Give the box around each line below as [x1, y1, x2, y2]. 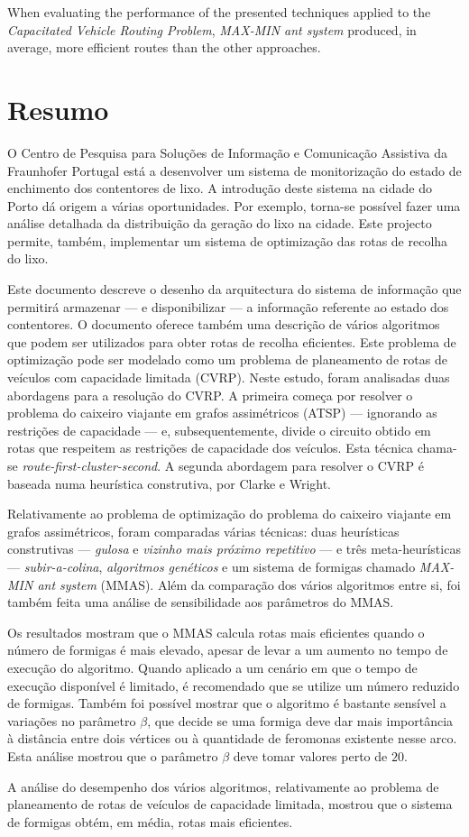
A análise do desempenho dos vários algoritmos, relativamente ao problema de [7, 777, 439, 796]
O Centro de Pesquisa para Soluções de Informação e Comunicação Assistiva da [7, 143, 447, 161]
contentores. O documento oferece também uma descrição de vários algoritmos [7, 315, 440, 334]
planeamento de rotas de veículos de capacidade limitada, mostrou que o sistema [7, 795, 453, 814]
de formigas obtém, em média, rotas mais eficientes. [7, 812, 293, 831]
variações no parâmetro [7, 711, 136, 730]
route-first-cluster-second [22, 456, 158, 474]
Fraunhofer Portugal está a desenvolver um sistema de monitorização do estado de [7, 161, 462, 179]
